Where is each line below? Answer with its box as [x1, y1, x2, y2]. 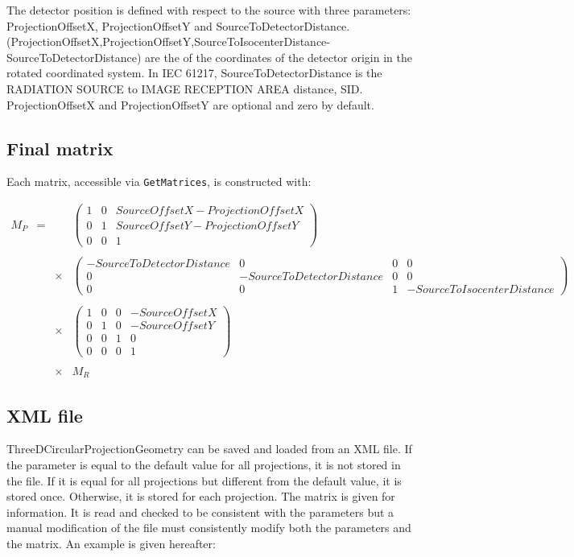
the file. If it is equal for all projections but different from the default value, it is [6, 472, 402, 489]
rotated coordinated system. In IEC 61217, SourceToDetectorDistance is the [6, 64, 382, 81]
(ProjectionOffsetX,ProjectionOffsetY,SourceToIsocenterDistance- [6, 33, 330, 50]
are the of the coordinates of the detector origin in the [145, 48, 412, 65]
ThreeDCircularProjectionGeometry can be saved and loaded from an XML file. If [6, 440, 412, 457]
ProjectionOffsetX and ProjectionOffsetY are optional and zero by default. [6, 96, 374, 113]
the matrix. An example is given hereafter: [6, 534, 216, 551]
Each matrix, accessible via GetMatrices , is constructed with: [6, 173, 312, 190]
